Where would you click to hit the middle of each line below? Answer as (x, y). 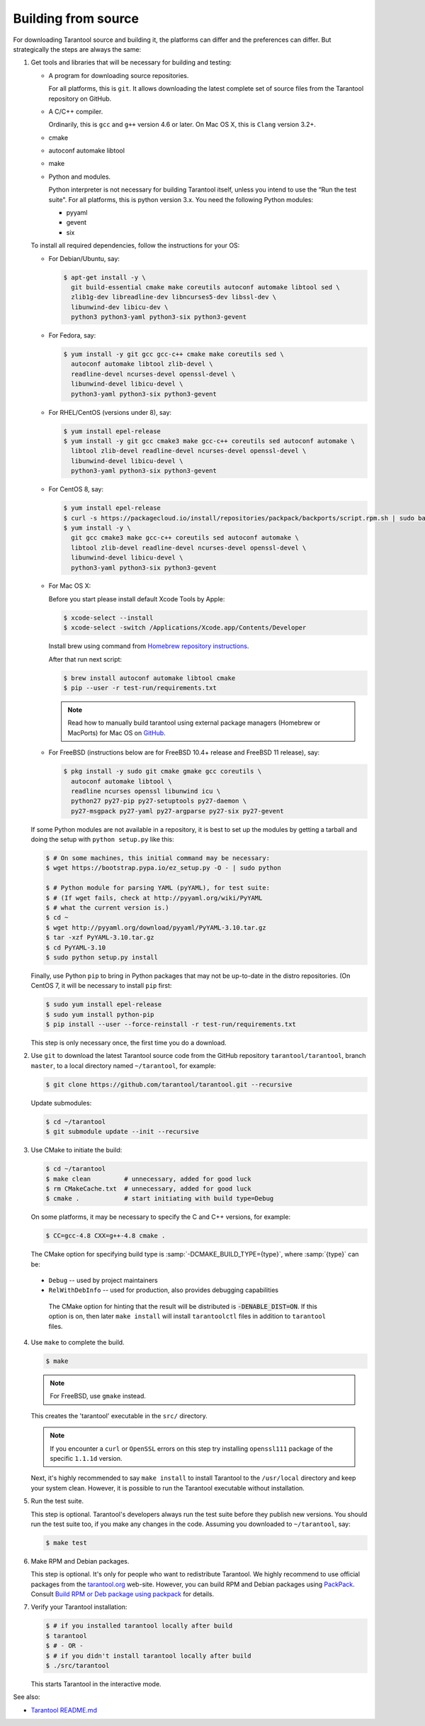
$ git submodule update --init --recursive (123, 1132)
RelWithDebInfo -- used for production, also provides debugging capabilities (164, 1290)
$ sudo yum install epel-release (104, 1004)
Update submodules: (61, 1103)
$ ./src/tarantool (78, 1665)
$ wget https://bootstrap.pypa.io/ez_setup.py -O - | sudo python (163, 868)
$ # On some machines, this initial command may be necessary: (158, 858)
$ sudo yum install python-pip (100, 1014)
